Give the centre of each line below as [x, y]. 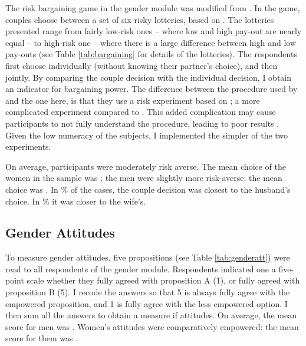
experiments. [28, 146]
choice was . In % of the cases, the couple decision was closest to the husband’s [148, 189]
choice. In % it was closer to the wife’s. [76, 201]
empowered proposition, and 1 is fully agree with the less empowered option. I [147, 303]
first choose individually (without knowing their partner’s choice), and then [142, 65]
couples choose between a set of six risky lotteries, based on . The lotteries [140, 19]
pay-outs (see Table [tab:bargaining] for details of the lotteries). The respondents [151, 54]
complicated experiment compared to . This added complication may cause [141, 112]
